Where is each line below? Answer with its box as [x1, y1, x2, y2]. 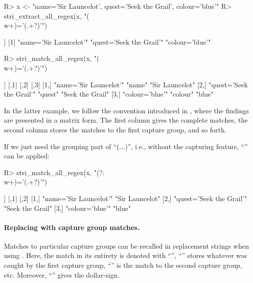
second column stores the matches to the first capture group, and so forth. [4, 124, 227, 134]
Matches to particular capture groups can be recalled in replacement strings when [4, 240, 249, 251]
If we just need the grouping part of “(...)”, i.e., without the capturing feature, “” [4, 141, 248, 151]
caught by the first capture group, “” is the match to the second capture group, [4, 260, 242, 270]
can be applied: [4, 151, 49, 161]
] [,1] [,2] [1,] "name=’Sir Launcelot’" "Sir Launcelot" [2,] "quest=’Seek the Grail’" [4, 193, 247, 203]
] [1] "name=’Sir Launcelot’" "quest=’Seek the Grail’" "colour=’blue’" [4, 36, 211, 47]
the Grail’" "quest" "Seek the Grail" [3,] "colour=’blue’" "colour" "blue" [4, 89, 214, 99]
